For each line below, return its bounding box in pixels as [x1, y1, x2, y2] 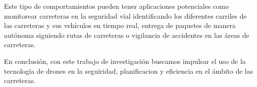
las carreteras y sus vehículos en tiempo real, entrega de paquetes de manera [4, 20, 236, 30]
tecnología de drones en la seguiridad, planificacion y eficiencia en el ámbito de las [4, 65, 253, 76]
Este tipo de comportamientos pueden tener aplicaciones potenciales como [4, 1, 229, 11]
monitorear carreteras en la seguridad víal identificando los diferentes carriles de [4, 10, 247, 21]
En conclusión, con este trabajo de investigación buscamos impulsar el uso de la [4, 56, 246, 66]
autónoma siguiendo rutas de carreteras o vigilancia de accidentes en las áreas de [4, 29, 250, 40]
